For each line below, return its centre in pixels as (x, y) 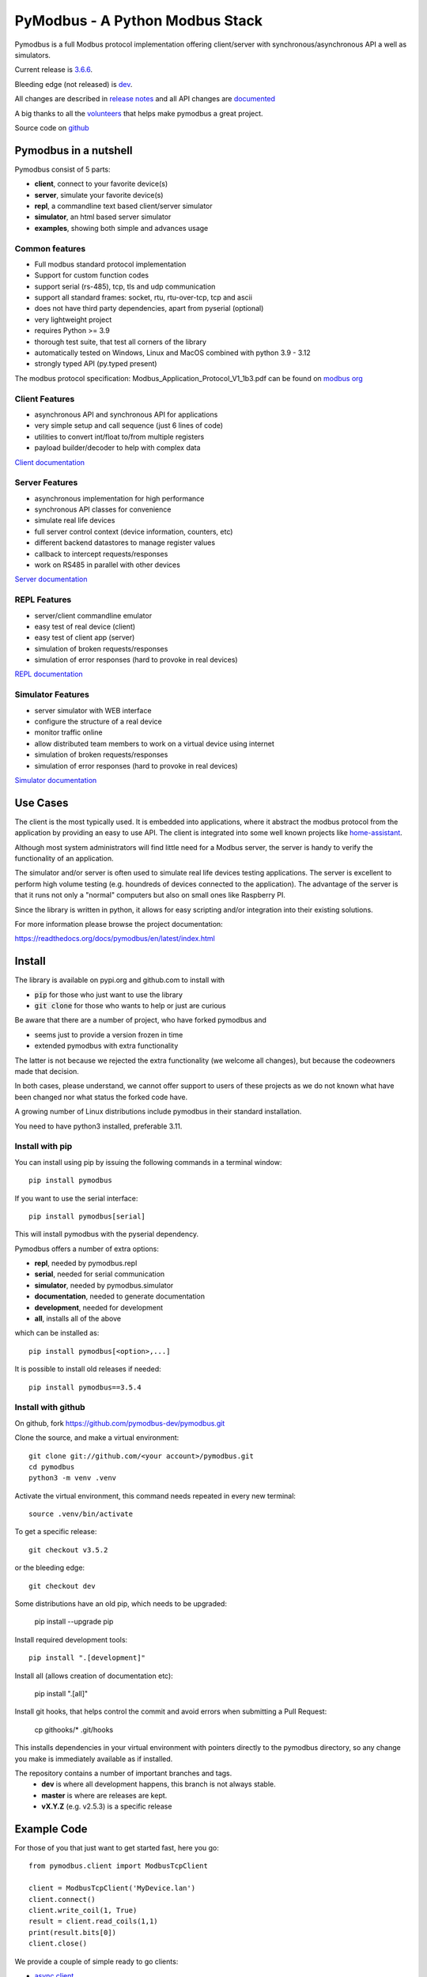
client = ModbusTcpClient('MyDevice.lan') (112, 1888)
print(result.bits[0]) (73, 1932)
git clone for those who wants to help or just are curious (130, 1006)
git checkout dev (62, 1586)
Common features (50, 248)
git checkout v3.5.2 (68, 1550)
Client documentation (50, 462)
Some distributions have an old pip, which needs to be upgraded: (121, 1604)
